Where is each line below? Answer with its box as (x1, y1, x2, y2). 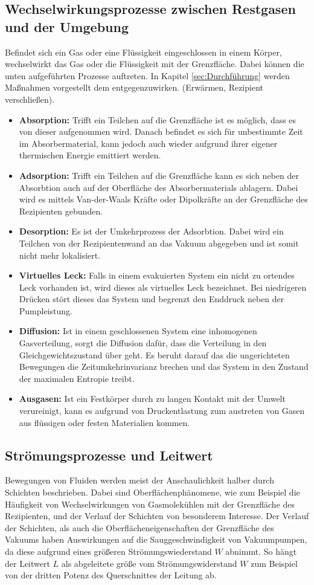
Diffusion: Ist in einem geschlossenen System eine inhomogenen (19, 325, 257, 337)
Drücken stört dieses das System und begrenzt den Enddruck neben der (19, 292, 284, 305)
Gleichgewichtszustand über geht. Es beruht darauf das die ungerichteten (19, 348, 290, 361)
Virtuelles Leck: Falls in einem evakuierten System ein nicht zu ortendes (19, 269, 295, 282)
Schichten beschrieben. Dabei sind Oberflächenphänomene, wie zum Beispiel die (5, 486, 300, 499)
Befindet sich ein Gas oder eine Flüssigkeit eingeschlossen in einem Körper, (5, 45, 282, 58)
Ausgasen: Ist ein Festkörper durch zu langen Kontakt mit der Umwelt (19, 392, 286, 405)
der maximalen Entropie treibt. (19, 372, 135, 384)
